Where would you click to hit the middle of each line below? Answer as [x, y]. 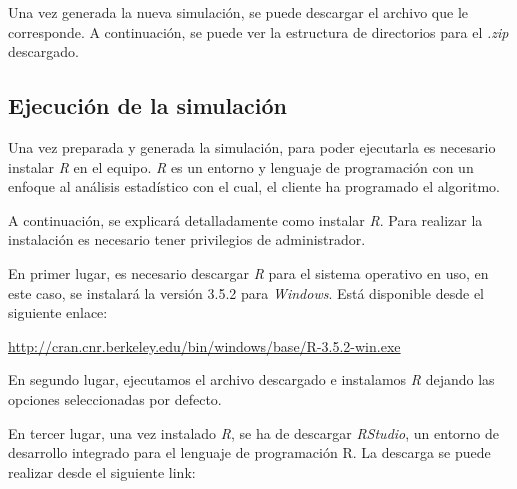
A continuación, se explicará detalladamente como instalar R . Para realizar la [245, 219]
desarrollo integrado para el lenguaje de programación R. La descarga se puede [249, 452]
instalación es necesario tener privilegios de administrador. [187, 239]
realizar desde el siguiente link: [102, 471]
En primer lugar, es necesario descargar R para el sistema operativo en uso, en [248, 272]
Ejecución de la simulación [147, 105]
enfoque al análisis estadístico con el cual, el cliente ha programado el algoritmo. [254, 186]
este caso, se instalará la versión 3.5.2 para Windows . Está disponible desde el [246, 292]
